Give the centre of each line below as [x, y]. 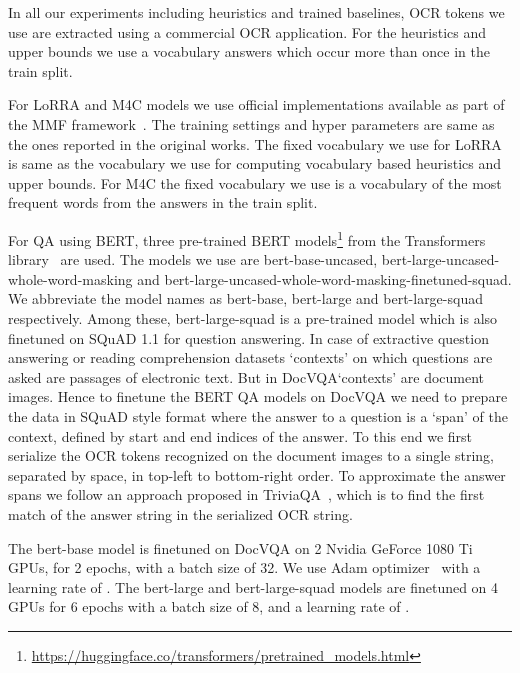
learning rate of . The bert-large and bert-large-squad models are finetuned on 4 [253, 586]
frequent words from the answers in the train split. [163, 202]
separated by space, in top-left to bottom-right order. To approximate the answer [257, 474]
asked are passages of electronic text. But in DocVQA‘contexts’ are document [246, 376]
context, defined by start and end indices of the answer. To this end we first [240, 435]
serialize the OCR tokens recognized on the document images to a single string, [251, 455]
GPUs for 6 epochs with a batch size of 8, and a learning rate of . [209, 606]
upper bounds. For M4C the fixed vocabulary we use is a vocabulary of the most [255, 182]
